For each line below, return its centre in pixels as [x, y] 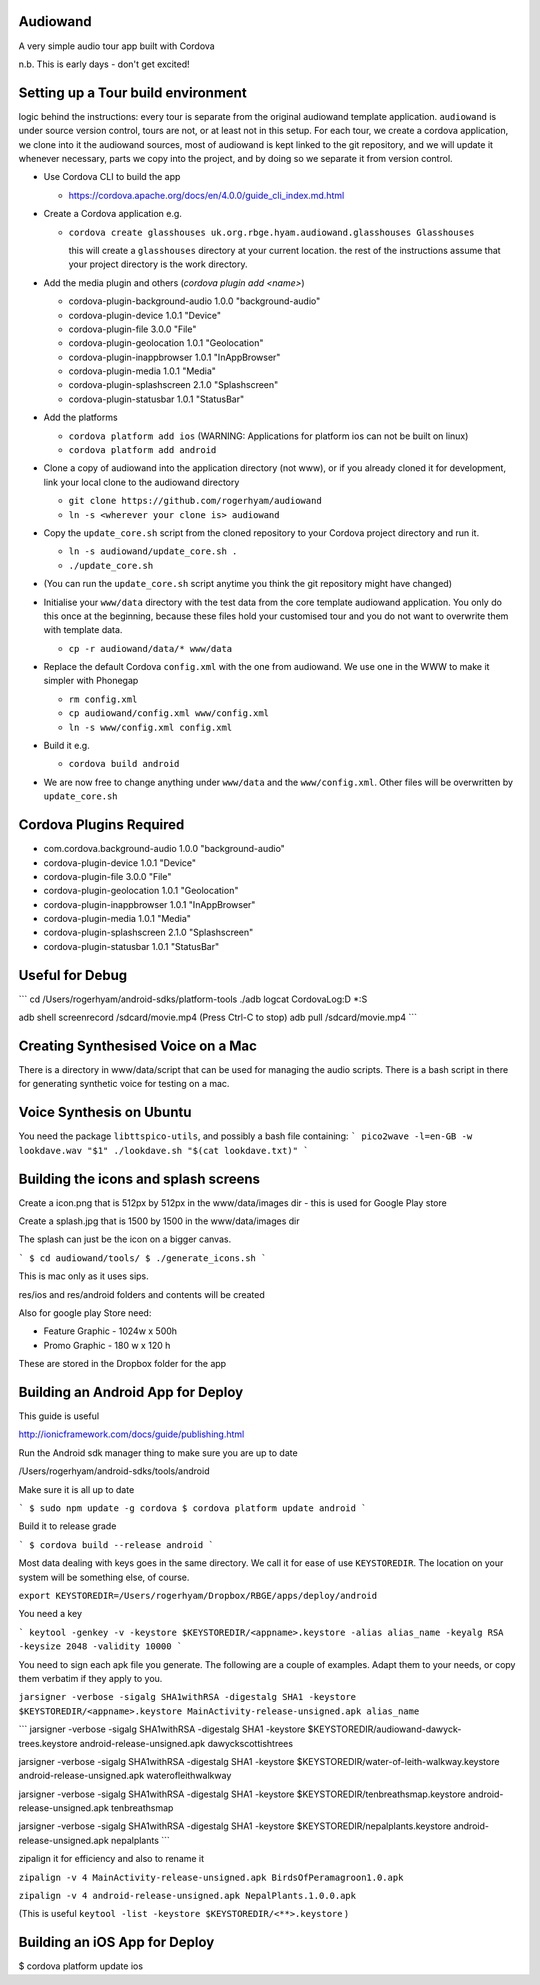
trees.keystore [48, 1743]
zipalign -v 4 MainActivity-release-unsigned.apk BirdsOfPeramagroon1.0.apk [211, 1877]
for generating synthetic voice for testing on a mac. [124, 1084]
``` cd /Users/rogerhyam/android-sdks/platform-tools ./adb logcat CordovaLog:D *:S [193, 999]
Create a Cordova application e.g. [112, 214]
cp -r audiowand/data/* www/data [150, 648]
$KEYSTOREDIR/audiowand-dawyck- [384, 1729]
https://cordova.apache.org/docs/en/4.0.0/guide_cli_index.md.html [206, 195]
